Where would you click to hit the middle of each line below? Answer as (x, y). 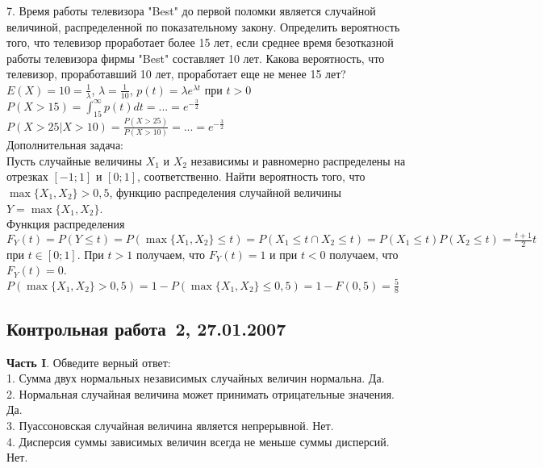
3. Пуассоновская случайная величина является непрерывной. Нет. (170, 425)
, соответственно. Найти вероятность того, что (251, 176)
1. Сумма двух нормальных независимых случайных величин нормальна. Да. (196, 378)
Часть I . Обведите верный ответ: (89, 362)
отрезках (27, 176)
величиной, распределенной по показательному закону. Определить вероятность (203, 26)
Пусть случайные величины (74, 160)
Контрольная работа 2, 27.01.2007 (146, 328)
